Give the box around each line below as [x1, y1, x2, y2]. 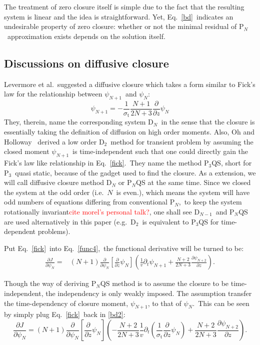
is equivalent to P [142, 216, 196, 226]
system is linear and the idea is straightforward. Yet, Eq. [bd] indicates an [4, 11, 233, 21]
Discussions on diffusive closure [4, 55, 169, 70]
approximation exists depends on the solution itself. [7, 30, 165, 41]
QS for [198, 216, 219, 226]
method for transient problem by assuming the [110, 136, 253, 146]
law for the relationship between [4, 88, 102, 99]
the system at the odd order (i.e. [4, 186, 104, 197]
